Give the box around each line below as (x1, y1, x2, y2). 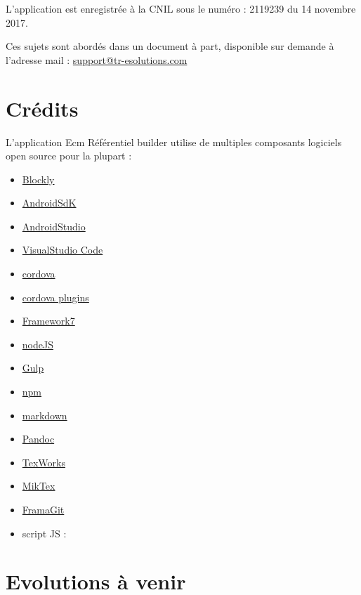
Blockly (22, 171, 55, 186)
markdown (22, 407, 67, 422)
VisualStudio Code (22, 242, 103, 257)
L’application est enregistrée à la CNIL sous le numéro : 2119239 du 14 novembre (6, 1, 356, 15)
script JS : (22, 525, 67, 540)
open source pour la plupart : (6, 148, 132, 163)
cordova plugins (22, 289, 89, 304)
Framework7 (22, 313, 75, 328)
